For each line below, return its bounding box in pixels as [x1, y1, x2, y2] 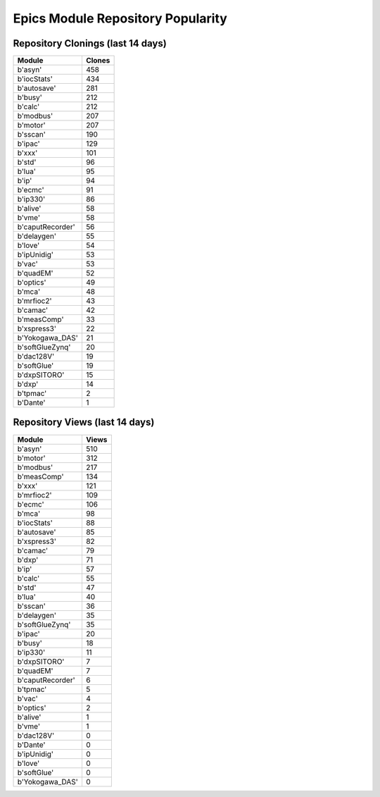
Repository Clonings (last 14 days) [13, 37, 167, 49]
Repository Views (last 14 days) [13, 416, 155, 428]
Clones [85, 56, 110, 66]
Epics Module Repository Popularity [13, 11, 228, 26]
